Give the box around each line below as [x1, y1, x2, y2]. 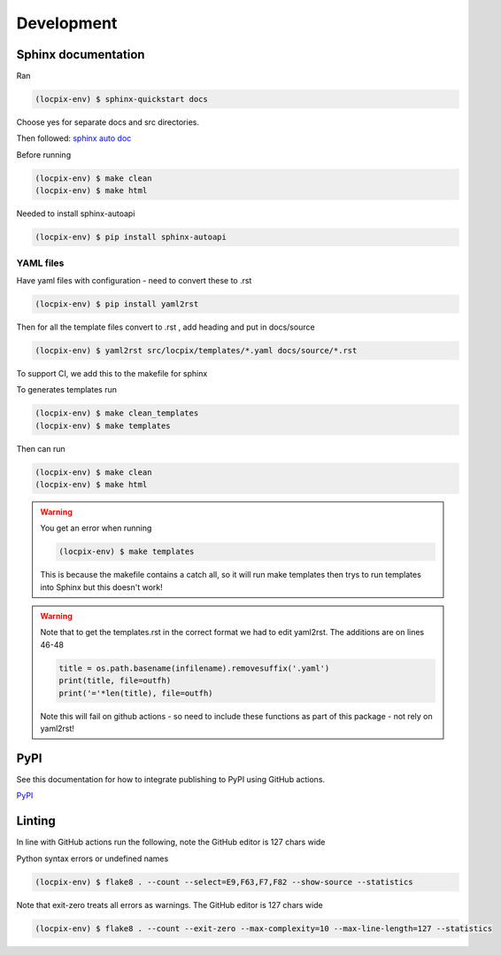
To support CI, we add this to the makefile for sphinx [16, 368, 208, 378]
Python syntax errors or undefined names [16, 853, 169, 864]
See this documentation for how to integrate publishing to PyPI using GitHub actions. [16, 773, 326, 784]
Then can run [16, 443, 66, 454]
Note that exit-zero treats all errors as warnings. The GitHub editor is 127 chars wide [16, 899, 323, 910]
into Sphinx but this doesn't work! [40, 581, 163, 593]
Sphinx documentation [16, 47, 145, 62]
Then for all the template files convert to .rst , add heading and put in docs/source [16, 322, 315, 332]
